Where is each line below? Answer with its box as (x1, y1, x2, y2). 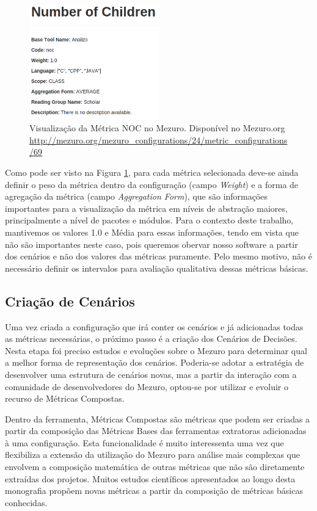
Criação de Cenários (5, 291, 135, 310)
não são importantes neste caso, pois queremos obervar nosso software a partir (5, 237, 298, 250)
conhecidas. (5, 496, 48, 509)
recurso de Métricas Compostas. (5, 392, 125, 405)
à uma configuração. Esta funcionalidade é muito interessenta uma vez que (5, 436, 284, 449)
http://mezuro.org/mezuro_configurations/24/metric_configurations (29, 133, 288, 146)
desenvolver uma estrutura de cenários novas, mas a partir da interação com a (5, 368, 297, 380)
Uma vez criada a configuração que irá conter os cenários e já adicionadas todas (5, 320, 304, 333)
